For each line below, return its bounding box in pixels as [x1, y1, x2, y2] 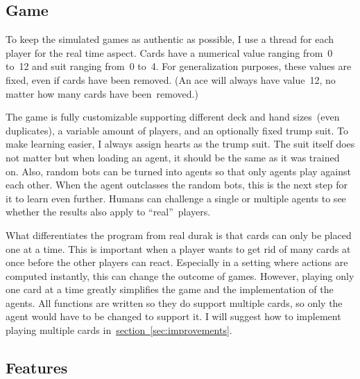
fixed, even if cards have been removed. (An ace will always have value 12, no [6, 72, 336, 87]
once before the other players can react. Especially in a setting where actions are [6, 255, 348, 270]
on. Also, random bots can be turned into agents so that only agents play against [6, 164, 351, 178]
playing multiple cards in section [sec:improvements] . [6, 323, 232, 337]
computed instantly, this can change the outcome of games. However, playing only [6, 268, 354, 283]
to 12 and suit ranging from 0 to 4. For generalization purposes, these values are [6, 59, 352, 73]
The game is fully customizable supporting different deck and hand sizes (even [6, 109, 340, 124]
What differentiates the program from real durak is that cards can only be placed [6, 227, 352, 242]
